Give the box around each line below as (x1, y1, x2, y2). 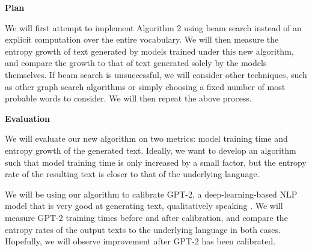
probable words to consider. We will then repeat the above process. (5, 92, 252, 104)
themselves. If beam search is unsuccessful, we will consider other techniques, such (5, 68, 307, 80)
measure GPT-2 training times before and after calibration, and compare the (5, 211, 288, 223)
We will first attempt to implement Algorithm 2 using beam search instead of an (5, 21, 302, 34)
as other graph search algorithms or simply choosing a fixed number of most (5, 80, 286, 92)
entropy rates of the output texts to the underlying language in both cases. (5, 223, 281, 235)
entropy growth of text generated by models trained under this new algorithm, (5, 44, 294, 57)
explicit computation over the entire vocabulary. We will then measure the (5, 33, 279, 46)
